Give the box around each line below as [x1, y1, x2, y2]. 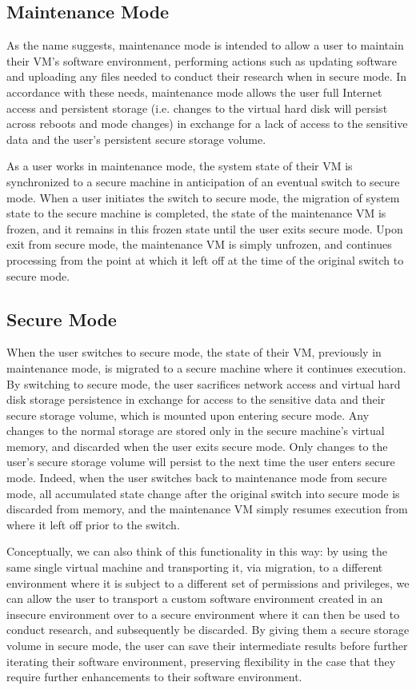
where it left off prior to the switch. [6, 516, 180, 532]
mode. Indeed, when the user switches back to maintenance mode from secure [6, 469, 387, 486]
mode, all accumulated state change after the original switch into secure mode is [6, 485, 400, 501]
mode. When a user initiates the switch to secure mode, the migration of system [6, 189, 400, 205]
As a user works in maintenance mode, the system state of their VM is [6, 158, 353, 174]
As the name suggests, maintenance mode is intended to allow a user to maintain [6, 37, 404, 54]
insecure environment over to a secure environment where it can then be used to [6, 605, 400, 622]
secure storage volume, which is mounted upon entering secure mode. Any [6, 406, 370, 423]
